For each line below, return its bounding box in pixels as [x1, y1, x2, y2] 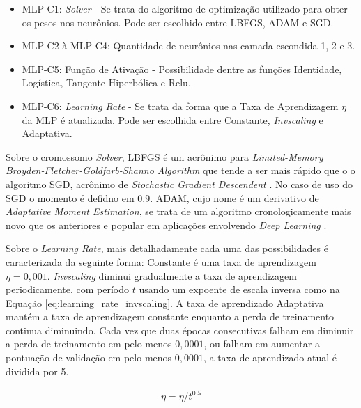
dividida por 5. [6, 363, 69, 378]
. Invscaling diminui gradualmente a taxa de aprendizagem [47, 268, 297, 283]
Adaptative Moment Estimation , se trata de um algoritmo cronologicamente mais [6, 204, 351, 219]
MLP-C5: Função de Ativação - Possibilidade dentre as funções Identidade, [22, 61, 342, 76]
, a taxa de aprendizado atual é [203, 350, 337, 365]
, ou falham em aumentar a [203, 336, 320, 351]
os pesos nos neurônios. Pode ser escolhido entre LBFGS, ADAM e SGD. [22, 15, 334, 29]
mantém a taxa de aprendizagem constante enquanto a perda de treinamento [6, 309, 335, 324]
